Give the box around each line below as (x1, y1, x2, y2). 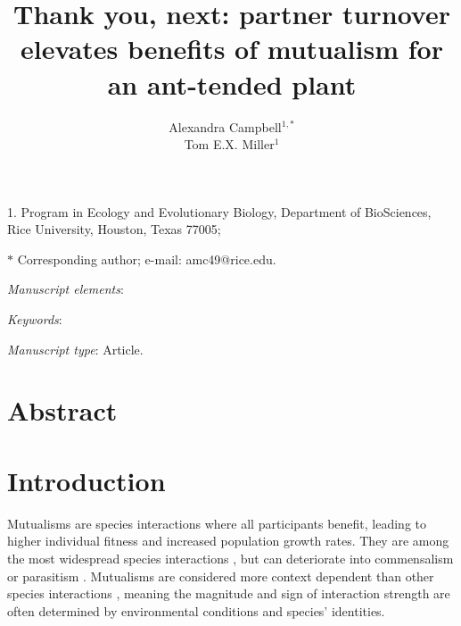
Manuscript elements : (7, 280, 124, 298)
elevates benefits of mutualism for (21, 30, 443, 67)
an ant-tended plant (107, 65, 357, 102)
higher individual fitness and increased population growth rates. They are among (7, 531, 449, 550)
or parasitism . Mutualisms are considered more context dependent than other (7, 566, 434, 585)
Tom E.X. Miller (184, 135, 275, 154)
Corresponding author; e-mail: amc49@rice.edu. (17, 249, 276, 268)
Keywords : (7, 310, 62, 329)
